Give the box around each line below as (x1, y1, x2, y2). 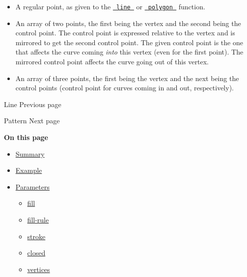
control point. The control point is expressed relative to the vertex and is (15, 28, 235, 38)
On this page (4, 132, 48, 142)
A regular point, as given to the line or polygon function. (15, 1, 205, 11)
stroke (27, 231, 46, 241)
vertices (27, 264, 50, 274)
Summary (15, 148, 45, 159)
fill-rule (27, 214, 49, 224)
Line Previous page (4, 99, 61, 109)
